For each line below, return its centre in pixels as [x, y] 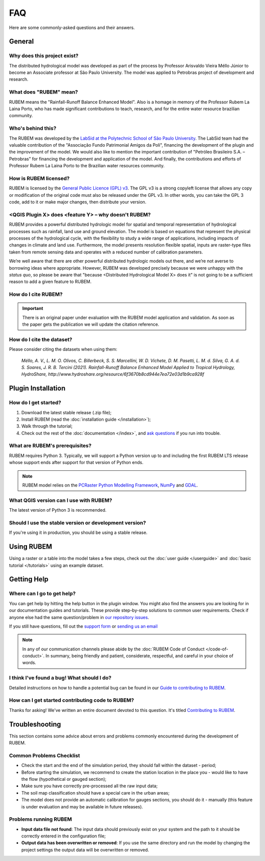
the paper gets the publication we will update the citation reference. [91, 324]
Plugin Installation [37, 388]
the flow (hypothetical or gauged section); [64, 779]
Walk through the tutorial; [47, 426]
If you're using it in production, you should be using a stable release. [78, 533]
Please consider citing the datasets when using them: [63, 349]
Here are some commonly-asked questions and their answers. [72, 28]
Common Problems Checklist [45, 755]
